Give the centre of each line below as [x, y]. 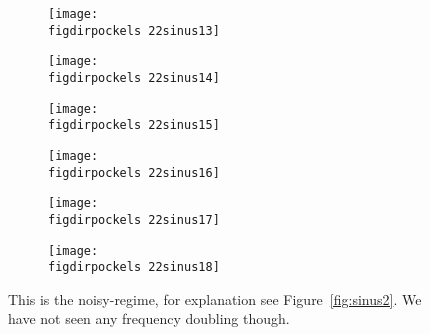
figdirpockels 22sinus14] [134, 77]
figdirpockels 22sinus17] [134, 219]
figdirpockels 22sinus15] [134, 125]
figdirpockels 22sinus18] [134, 267]
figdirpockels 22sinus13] [134, 30]
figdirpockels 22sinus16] [134, 172]
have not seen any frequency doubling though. [149, 318]
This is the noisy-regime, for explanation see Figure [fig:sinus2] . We [215, 298]
